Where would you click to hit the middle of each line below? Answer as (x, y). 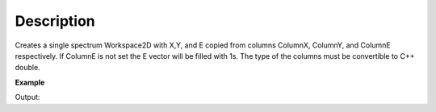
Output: (27, 97)
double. (27, 68)
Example (30, 82)
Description (55, 21)
